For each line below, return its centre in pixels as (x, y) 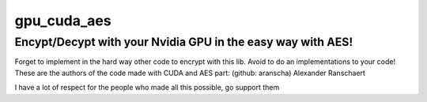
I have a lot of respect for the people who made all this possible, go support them (147, 88)
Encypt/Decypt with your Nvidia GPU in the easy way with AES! (184, 42)
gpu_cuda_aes (63, 21)
